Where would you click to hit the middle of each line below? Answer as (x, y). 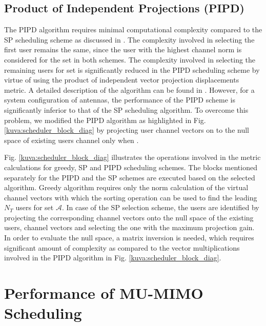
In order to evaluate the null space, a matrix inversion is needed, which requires (129, 238)
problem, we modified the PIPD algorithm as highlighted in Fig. (105, 120)
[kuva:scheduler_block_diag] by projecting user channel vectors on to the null (127, 130)
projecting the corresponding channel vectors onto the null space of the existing (129, 217)
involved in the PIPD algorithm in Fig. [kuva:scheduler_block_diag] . (113, 258)
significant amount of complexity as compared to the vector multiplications (122, 247)
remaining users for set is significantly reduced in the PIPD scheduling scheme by (132, 69)
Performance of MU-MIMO (104, 293)
